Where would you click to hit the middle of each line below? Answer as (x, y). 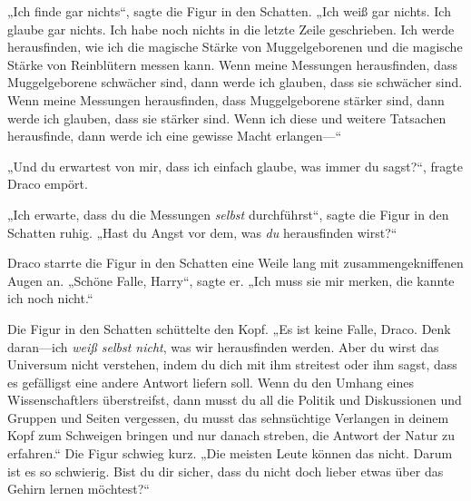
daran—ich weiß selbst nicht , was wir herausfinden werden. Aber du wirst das (223, 346)
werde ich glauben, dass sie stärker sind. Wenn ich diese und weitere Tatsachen (227, 118)
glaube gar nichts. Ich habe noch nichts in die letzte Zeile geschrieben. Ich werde (231, 29)
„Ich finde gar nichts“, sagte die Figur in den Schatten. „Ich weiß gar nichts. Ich (229, 11)
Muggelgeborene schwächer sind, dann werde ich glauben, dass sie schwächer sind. (235, 82)
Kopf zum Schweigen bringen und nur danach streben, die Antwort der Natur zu (231, 435)
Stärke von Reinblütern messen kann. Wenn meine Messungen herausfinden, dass (232, 64)
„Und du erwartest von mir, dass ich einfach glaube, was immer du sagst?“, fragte (235, 166)
